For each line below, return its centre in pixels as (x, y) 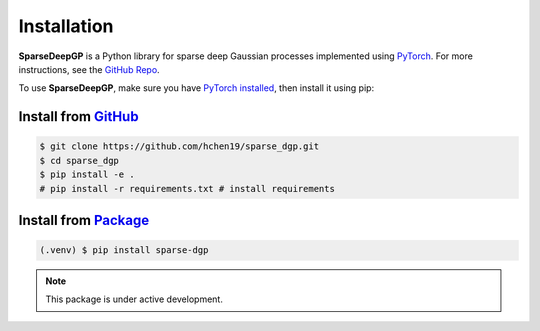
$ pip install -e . (87, 174)
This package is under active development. (134, 299)
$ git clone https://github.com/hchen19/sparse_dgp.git (179, 146)
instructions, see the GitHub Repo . (89, 69)
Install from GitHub (78, 116)
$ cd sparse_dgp (79, 160)
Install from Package (84, 220)
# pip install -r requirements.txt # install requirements (187, 188)
